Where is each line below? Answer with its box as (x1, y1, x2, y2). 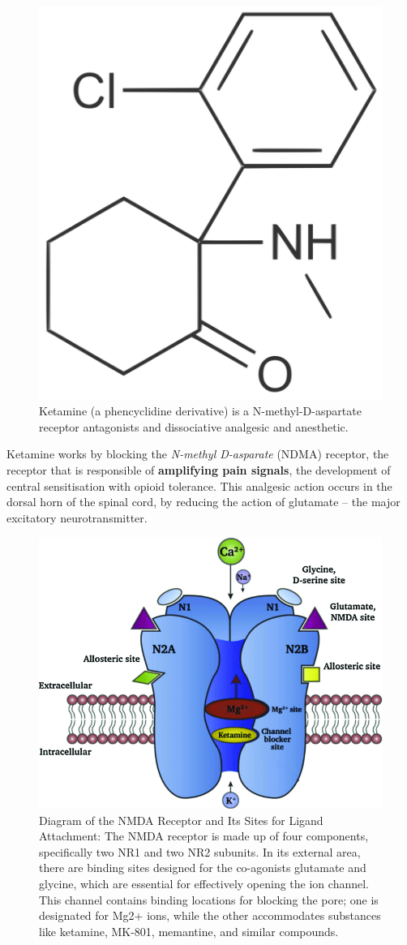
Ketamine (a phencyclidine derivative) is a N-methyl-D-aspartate (39, 402, 362, 419)
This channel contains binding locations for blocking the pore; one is (39, 891, 379, 908)
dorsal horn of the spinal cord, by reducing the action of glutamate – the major (6, 493, 401, 510)
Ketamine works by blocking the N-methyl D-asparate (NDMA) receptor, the (6, 445, 389, 462)
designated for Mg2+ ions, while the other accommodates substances (39, 907, 381, 924)
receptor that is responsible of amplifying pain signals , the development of (6, 461, 391, 478)
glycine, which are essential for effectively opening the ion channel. (39, 874, 369, 891)
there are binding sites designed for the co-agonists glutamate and (39, 859, 366, 876)
